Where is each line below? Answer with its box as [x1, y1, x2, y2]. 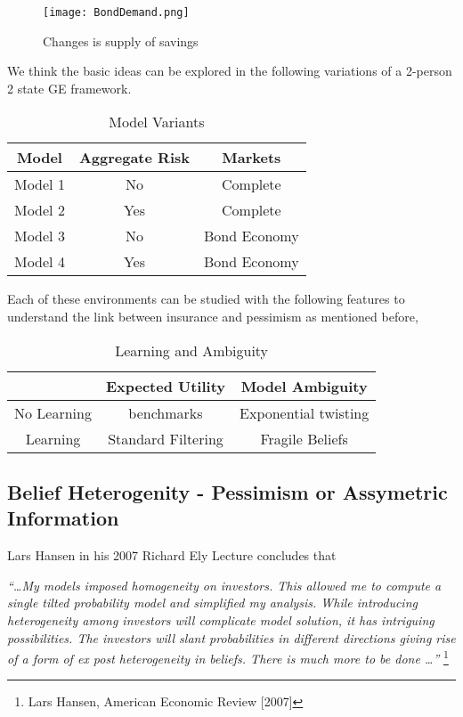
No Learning [14, 402, 92, 423]
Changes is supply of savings [43, 31, 199, 50]
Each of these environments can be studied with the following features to [7, 289, 405, 308]
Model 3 [14, 225, 65, 247]
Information [7, 504, 119, 532]
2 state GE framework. [7, 78, 132, 97]
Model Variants [109, 111, 205, 133]
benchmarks [128, 402, 203, 423]
